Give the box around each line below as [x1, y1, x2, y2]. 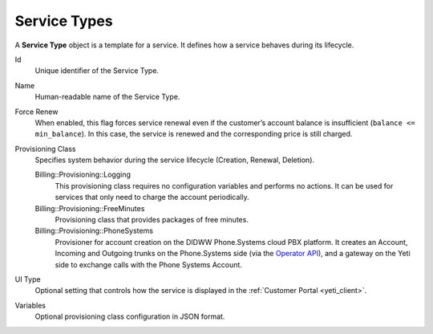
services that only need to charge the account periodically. [55, 193, 249, 202]
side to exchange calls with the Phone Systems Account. [55, 259, 242, 269]
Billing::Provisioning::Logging [34, 169, 132, 180]
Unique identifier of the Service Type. [34, 66, 160, 75]
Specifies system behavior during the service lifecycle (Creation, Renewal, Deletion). [34, 155, 315, 165]
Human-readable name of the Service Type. [34, 92, 180, 102]
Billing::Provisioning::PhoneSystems [34, 226, 154, 236]
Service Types [14, 12, 113, 30]
